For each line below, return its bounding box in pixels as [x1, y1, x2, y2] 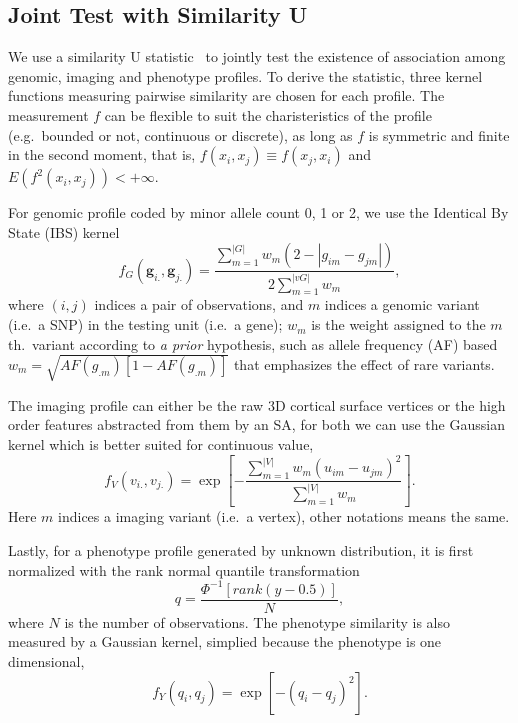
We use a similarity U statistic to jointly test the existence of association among [8, 46, 506, 67]
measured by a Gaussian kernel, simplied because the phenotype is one [8, 631, 442, 652]
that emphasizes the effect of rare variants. [233, 354, 495, 375]
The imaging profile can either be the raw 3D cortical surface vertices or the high [8, 394, 506, 415]
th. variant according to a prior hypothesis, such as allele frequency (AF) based [8, 333, 498, 354]
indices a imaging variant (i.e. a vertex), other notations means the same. [58, 506, 510, 527]
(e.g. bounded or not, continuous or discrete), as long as [8, 124, 353, 145]
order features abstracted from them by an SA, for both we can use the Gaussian [8, 414, 505, 435]
